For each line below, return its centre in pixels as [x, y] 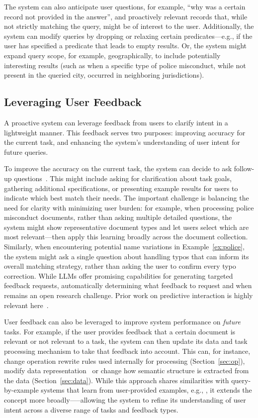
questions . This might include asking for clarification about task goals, [123, 178]
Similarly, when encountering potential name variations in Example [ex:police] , [124, 247]
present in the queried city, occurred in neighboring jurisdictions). [104, 75]
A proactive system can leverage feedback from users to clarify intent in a [116, 122]
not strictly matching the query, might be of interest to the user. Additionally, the [129, 26]
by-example [21, 390]
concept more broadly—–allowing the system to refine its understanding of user [125, 399]
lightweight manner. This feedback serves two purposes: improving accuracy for [125, 132]
